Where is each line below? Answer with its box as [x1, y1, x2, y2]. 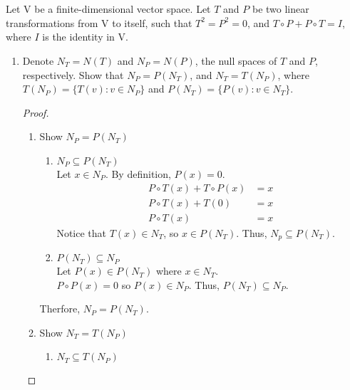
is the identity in [42, 29, 115, 44]
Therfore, [39, 301, 81, 316]
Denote [22, 53, 54, 68]
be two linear [252, 1, 309, 16]
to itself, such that [112, 15, 192, 30]
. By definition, [105, 166, 171, 181]
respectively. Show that [22, 67, 124, 82]
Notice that [56, 225, 106, 240]
